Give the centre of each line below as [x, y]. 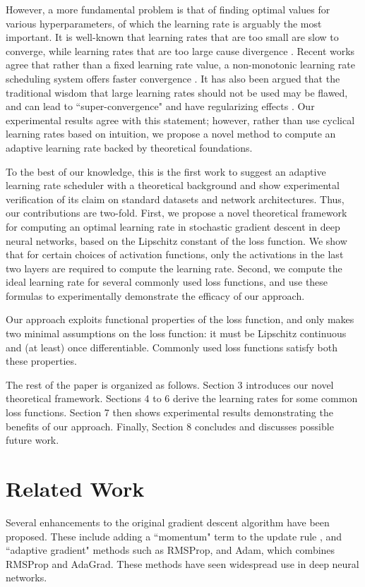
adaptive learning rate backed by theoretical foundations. [129, 147]
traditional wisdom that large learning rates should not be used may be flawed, [177, 92]
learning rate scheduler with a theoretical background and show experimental [173, 185]
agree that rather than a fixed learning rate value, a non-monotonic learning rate [180, 65]
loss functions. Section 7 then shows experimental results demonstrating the [169, 412]
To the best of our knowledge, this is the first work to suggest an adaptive [166, 171]
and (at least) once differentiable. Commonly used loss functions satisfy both [172, 347]
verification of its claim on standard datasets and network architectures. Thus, [175, 199]
